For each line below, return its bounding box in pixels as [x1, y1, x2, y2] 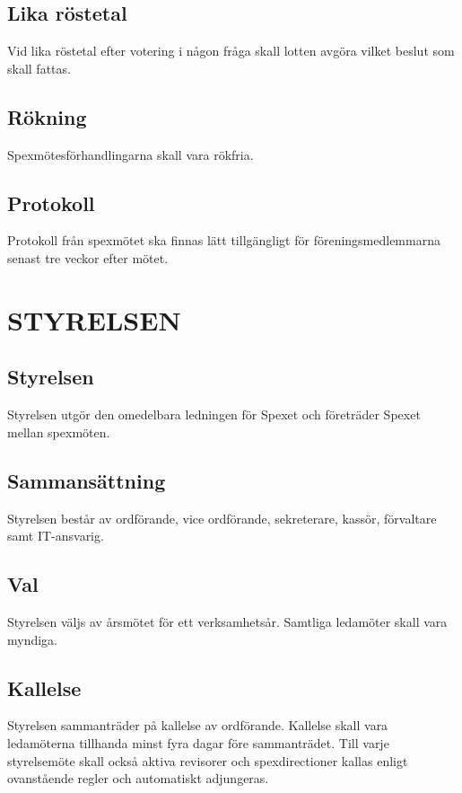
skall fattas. [7, 58, 71, 77]
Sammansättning [7, 466, 166, 494]
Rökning [7, 102, 87, 130]
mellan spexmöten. [7, 422, 110, 441]
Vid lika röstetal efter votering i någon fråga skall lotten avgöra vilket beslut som [7, 41, 455, 60]
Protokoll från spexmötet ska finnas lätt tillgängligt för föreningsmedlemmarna [7, 231, 440, 250]
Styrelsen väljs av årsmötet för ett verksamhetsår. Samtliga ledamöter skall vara [7, 612, 448, 630]
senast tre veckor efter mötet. [7, 248, 169, 267]
